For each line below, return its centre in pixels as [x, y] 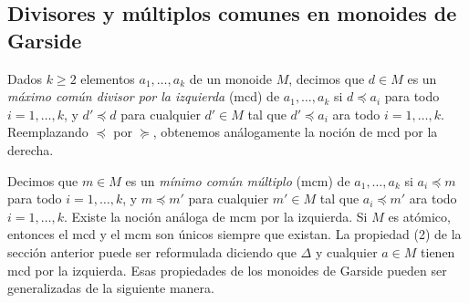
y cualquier [346, 251]
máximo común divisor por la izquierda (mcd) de [144, 96]
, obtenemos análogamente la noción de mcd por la [295, 132]
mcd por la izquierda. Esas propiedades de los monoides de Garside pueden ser [227, 270]
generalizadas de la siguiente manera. [111, 288]
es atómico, [419, 216]
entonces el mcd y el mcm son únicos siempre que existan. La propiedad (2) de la [234, 234]
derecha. [31, 149]
